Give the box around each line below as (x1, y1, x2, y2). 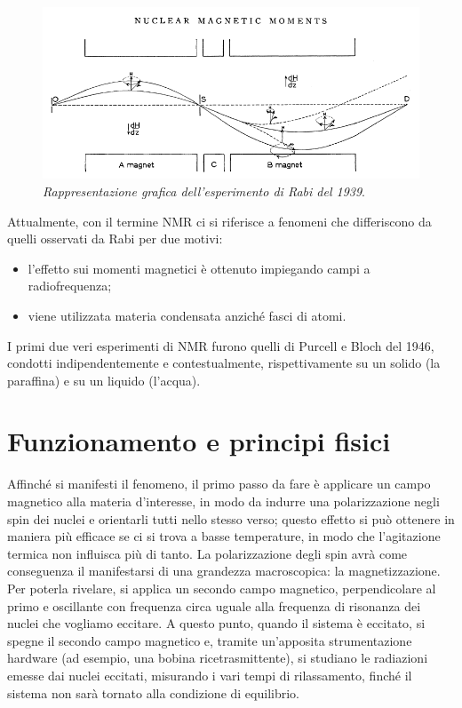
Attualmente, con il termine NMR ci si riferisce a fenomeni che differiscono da (7, 211, 432, 230)
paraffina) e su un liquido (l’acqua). (7, 370, 201, 389)
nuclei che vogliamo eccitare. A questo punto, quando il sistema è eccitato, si (7, 614, 426, 632)
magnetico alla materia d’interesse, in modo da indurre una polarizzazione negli (7, 492, 440, 510)
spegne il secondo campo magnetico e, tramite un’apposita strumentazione (7, 631, 412, 649)
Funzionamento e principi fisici (7, 423, 391, 459)
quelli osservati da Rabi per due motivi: (7, 229, 223, 248)
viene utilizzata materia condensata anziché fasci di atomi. (28, 306, 346, 324)
